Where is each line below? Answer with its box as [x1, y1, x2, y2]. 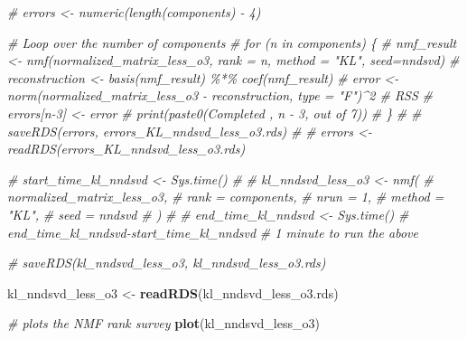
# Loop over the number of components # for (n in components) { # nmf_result [7, 33, 457, 52]
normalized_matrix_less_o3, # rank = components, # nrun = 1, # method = [7, 187, 444, 206]
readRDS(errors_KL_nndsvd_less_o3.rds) [7, 139, 246, 158]
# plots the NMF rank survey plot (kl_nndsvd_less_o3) [7, 314, 320, 333]
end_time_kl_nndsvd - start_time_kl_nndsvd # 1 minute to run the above [7, 222, 418, 241]
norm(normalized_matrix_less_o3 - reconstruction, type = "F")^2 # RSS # [7, 86, 433, 105]
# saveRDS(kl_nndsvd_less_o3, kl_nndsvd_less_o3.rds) [7, 253, 326, 272]
